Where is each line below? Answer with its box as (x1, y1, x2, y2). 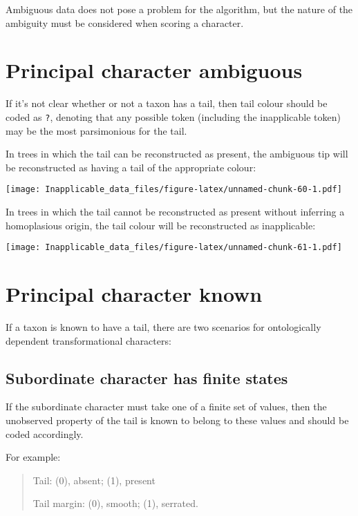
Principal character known (6, 280, 263, 308)
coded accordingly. (6, 426, 84, 441)
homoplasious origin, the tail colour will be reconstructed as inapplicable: (6, 218, 316, 232)
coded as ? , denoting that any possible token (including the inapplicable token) (6, 109, 341, 124)
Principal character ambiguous (6, 56, 303, 84)
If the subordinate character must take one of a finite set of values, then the (6, 399, 327, 414)
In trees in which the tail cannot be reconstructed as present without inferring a (6, 204, 345, 218)
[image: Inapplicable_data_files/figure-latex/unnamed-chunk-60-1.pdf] (6, 184, 342, 195)
